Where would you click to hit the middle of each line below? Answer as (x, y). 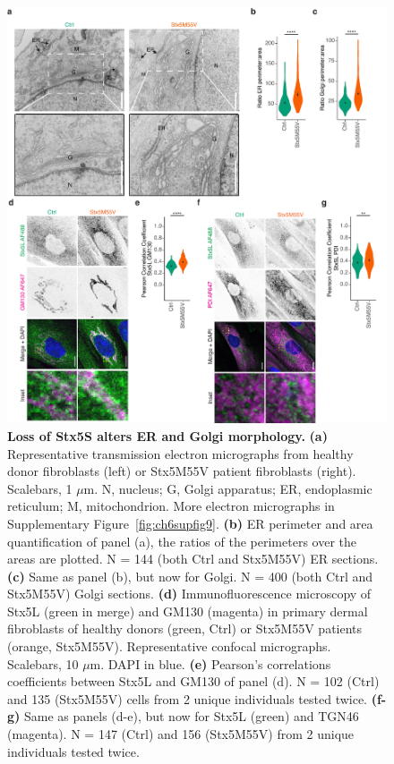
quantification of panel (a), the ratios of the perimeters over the (182, 541)
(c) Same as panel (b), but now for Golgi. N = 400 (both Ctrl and (190, 576)
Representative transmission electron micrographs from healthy (180, 453)
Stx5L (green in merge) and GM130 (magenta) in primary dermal (188, 611)
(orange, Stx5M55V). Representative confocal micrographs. (169, 646)
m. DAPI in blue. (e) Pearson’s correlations (210, 663)
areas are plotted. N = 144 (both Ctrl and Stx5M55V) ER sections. (193, 559)
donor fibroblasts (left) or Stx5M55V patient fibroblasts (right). (182, 471)
